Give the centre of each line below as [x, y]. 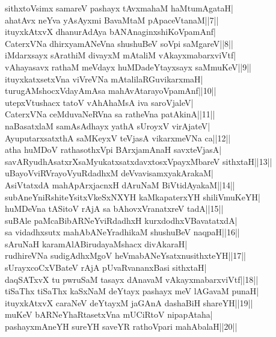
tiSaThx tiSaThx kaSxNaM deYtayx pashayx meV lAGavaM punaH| [132, 291]
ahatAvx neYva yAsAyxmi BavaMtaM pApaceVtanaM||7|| [112, 20]
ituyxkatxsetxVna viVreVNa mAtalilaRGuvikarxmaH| [104, 79]
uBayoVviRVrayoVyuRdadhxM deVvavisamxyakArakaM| [109, 173]
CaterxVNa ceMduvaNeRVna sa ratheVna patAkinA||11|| [110, 114]
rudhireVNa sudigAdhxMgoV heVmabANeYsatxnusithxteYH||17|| [125, 255]
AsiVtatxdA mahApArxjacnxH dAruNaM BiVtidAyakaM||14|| [120, 184]
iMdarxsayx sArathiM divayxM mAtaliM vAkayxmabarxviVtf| [121, 55]
